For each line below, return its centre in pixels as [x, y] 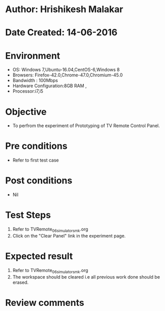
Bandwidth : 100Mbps [35, 81]
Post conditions [39, 181]
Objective [26, 112]
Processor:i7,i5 [28, 91]
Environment [33, 55]
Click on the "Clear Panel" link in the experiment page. [69, 236]
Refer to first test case [36, 160]
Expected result [39, 256]
